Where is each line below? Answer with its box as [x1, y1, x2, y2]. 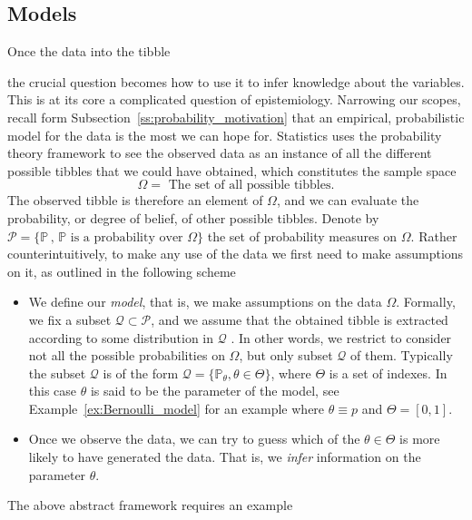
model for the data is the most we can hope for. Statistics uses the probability [7, 125, 442, 144]
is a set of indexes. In [329, 363, 447, 382]
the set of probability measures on [207, 226, 398, 245]
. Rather [410, 226, 457, 245]
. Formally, [396, 292, 456, 311]
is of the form [103, 363, 179, 382]
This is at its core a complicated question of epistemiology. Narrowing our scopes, [7, 90, 461, 109]
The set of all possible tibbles [168, 179, 331, 192]
